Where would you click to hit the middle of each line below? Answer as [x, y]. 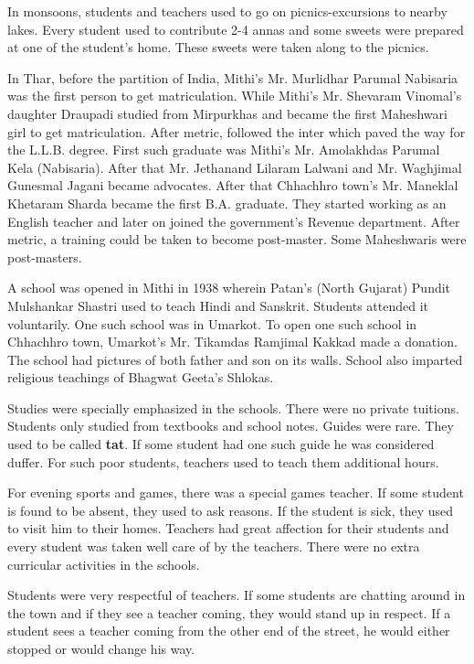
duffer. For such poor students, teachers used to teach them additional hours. [223, 461]
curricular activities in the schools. [104, 564]
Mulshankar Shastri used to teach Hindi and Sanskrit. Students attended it [218, 305]
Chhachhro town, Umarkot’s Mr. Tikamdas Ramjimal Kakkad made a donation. [232, 342]
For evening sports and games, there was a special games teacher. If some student [236, 493]
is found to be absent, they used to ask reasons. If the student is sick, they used [231, 510]
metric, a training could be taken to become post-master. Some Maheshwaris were [237, 239]
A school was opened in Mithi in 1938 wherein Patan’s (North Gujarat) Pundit [229, 288]
